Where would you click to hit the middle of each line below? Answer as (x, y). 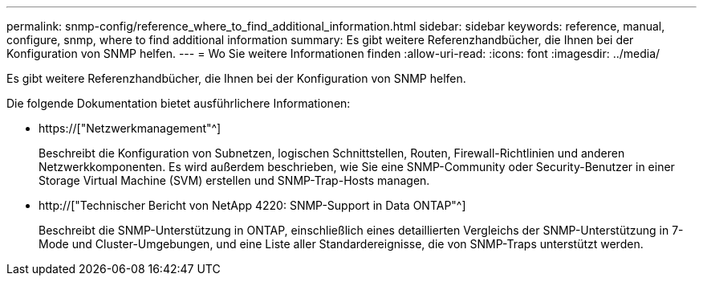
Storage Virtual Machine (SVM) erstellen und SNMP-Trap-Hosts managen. (234, 180)
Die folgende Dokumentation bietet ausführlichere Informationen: (179, 103)
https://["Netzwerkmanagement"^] (130, 128)
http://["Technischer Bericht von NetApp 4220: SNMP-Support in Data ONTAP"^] (252, 205)
